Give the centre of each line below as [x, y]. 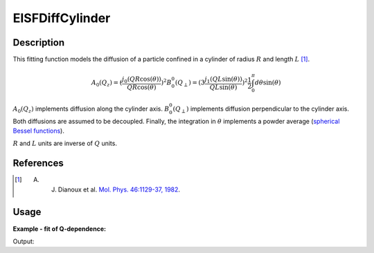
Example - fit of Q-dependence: [60, 229]
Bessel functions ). [39, 131]
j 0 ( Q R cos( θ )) [142, 79]
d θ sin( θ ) [268, 83]
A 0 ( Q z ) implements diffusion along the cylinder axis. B [91, 109]
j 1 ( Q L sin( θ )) [223, 79]
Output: [24, 241]
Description [39, 43]
